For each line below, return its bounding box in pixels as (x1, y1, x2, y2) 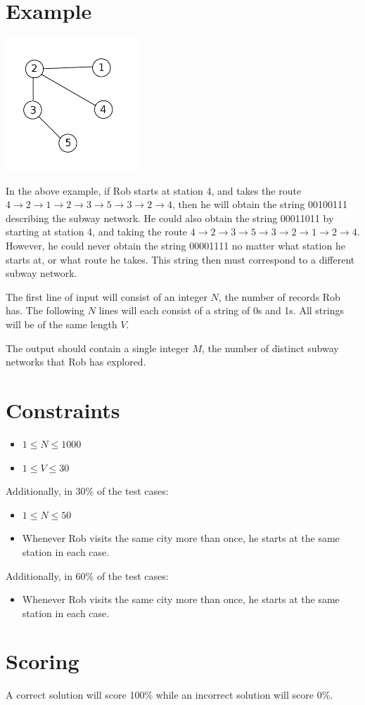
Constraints (6, 396, 120, 424)
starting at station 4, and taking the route (6, 224, 188, 239)
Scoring (6, 647, 79, 675)
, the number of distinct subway (202, 340, 339, 355)
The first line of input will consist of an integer (6, 289, 207, 304)
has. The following (6, 303, 85, 318)
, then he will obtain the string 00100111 (172, 197, 347, 212)
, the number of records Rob (218, 289, 340, 304)
